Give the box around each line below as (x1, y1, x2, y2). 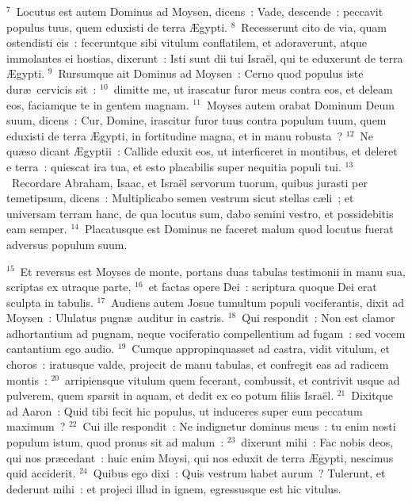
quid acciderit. (6, 465, 76, 481)
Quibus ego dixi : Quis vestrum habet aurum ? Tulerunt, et (93, 465, 386, 481)
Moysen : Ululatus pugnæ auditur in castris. (6, 309, 224, 326)
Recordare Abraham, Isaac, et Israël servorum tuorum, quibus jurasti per (11, 174, 368, 190)
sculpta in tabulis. (6, 293, 93, 310)
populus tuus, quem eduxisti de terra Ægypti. (6, 18, 227, 35)
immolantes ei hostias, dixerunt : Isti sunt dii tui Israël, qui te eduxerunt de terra (6, 49, 403, 66)
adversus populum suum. (6, 236, 128, 252)
